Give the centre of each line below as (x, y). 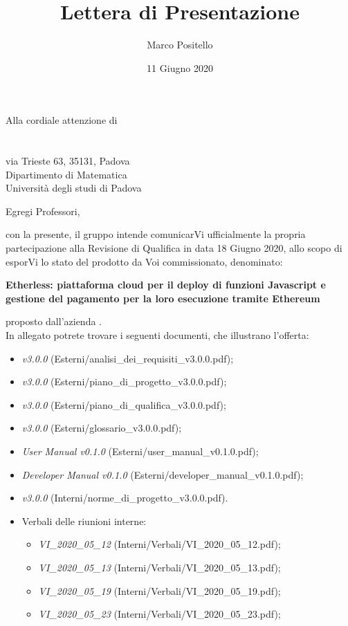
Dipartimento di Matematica (66, 174)
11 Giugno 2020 (180, 67)
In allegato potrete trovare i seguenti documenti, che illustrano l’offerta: (157, 335)
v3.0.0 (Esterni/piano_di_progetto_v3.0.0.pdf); (124, 381)
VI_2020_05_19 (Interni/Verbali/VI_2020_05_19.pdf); (159, 590)
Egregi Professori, (43, 211)
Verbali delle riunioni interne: (84, 521)
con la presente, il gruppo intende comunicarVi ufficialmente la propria (156, 234)
